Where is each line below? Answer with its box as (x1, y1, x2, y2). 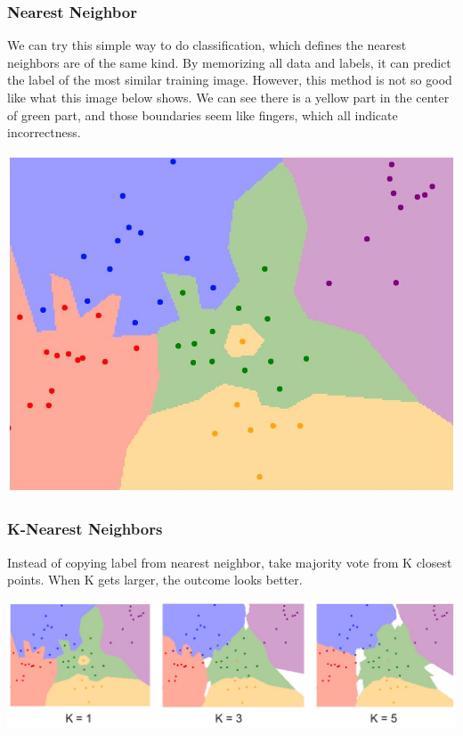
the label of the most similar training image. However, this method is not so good (7, 70, 452, 89)
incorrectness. (7, 123, 81, 142)
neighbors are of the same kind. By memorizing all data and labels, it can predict (7, 53, 451, 71)
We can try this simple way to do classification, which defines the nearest (7, 36, 407, 54)
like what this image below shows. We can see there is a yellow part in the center (7, 88, 450, 106)
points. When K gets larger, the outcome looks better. (7, 570, 303, 589)
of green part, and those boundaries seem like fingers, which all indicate (7, 105, 398, 124)
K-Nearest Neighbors (7, 518, 163, 540)
